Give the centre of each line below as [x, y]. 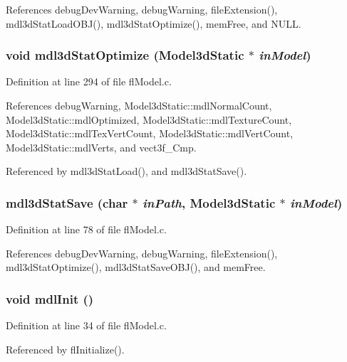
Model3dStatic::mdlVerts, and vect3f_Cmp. [101, 147]
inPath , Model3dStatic [209, 202]
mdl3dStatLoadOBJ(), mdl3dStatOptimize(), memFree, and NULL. [154, 23]
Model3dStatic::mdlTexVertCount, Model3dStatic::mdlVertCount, [150, 133]
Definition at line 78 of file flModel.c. [86, 229]
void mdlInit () [50, 298]
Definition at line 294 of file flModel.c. [89, 81]
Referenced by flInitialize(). [65, 349]
